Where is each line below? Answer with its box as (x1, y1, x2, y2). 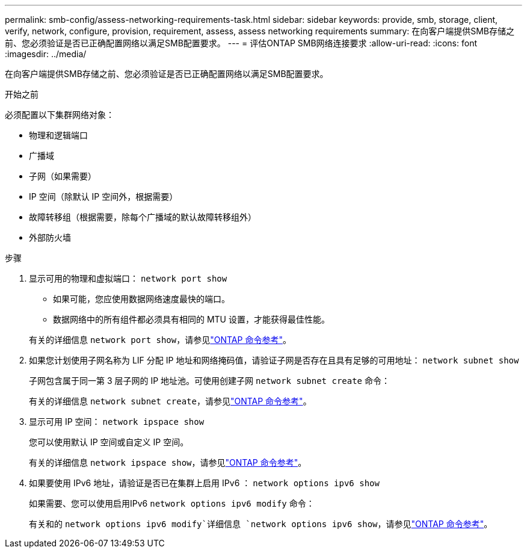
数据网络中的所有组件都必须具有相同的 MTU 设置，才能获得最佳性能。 (53, 314, 330, 324)
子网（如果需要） (29, 171, 96, 181)
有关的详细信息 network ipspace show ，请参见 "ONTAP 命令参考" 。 (29, 457, 307, 468)
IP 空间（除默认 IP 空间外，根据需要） (29, 191, 178, 202)
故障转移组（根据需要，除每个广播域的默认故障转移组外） (29, 212, 256, 222)
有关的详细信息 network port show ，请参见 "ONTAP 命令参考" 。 (29, 335, 291, 345)
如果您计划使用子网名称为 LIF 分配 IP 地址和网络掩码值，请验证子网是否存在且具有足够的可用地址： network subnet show (29, 355, 519, 365)
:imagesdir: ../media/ (5, 49, 87, 59)
